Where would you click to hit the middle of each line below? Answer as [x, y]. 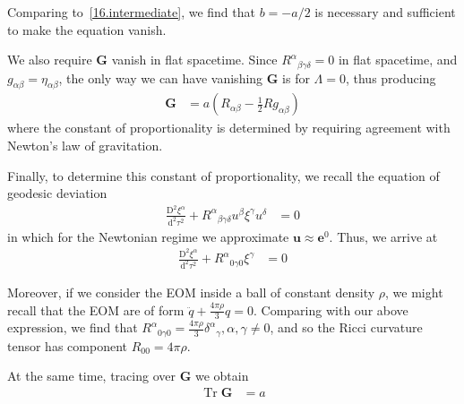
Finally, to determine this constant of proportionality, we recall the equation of [223, 175]
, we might [414, 292]
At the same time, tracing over [91, 376]
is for [296, 77]
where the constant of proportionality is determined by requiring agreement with [229, 128]
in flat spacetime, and [398, 60]
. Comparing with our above [331, 309]
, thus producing [391, 77]
